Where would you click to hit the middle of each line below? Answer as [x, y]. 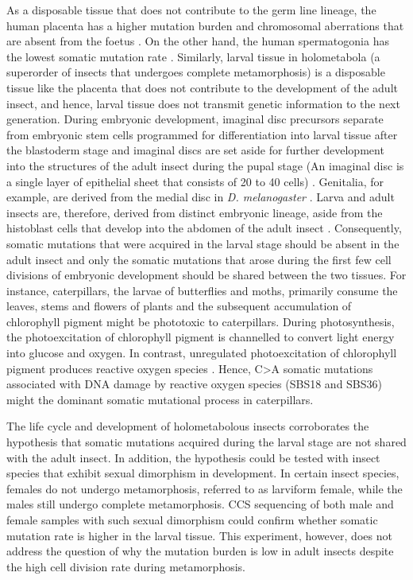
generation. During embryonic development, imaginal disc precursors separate [195, 119]
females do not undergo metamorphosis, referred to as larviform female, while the [205, 488]
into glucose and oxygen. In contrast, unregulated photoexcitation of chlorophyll [202, 353]
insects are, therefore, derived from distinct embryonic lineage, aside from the [195, 212]
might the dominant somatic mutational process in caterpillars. [160, 399]
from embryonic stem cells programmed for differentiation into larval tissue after [202, 134]
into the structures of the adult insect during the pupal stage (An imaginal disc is [205, 165]
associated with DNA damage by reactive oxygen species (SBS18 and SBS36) [195, 384]
